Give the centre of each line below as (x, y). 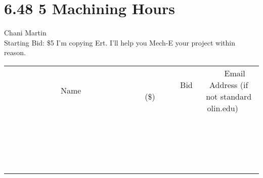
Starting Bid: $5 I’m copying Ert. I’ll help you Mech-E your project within (120, 42)
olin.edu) (223, 108)
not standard (229, 96)
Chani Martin (25, 33)
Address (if (229, 84)
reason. (15, 52)
